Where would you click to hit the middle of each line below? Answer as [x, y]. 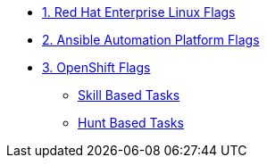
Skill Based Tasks [129, 95]
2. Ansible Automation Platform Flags [151, 40]
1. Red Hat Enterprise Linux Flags [139, 12]
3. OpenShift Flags [96, 67]
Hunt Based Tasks [131, 123]
